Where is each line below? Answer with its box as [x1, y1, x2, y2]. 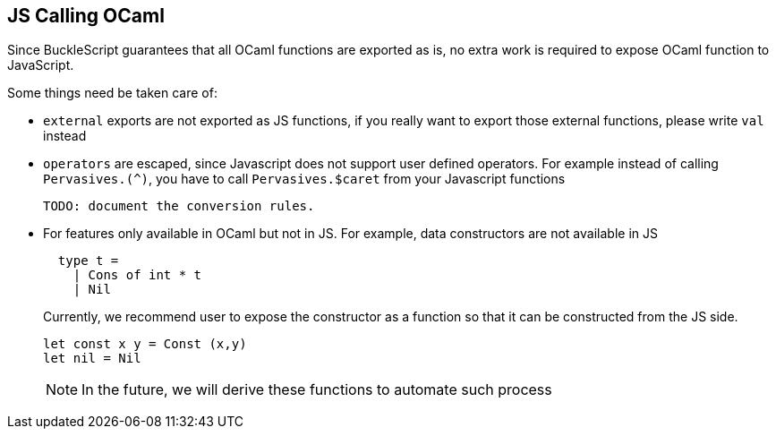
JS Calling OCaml [7, 4, 165, 27]
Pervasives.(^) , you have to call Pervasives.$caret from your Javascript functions [43, 171, 566, 187]
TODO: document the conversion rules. [43, 199, 315, 214]
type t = [57, 253, 119, 269]
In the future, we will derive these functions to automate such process [81, 380, 552, 399]
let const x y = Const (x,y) [43, 337, 247, 352]
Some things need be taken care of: [7, 85, 217, 101]
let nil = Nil [43, 351, 141, 366]
